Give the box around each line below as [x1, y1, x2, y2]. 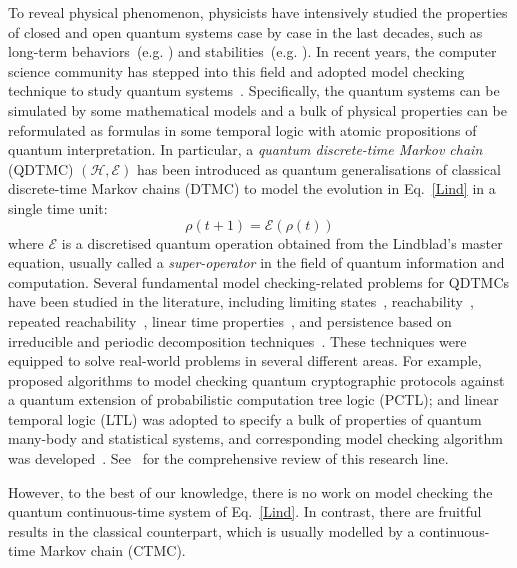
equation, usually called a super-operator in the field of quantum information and [8, 252, 505, 273]
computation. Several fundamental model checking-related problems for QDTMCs [8, 271, 510, 292]
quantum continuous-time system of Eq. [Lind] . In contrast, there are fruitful [8, 501, 482, 522]
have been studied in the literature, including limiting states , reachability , [8, 291, 474, 312]
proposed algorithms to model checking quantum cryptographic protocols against [8, 369, 505, 390]
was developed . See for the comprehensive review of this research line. [8, 448, 449, 469]
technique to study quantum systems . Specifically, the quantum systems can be [8, 80, 500, 101]
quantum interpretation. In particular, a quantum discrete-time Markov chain [8, 139, 483, 160]
